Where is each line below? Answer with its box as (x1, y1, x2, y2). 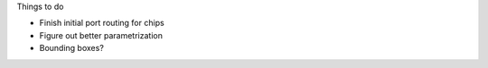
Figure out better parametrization (39, 30, 163, 40)
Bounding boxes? (39, 43, 104, 54)
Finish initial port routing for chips (39, 18, 164, 29)
